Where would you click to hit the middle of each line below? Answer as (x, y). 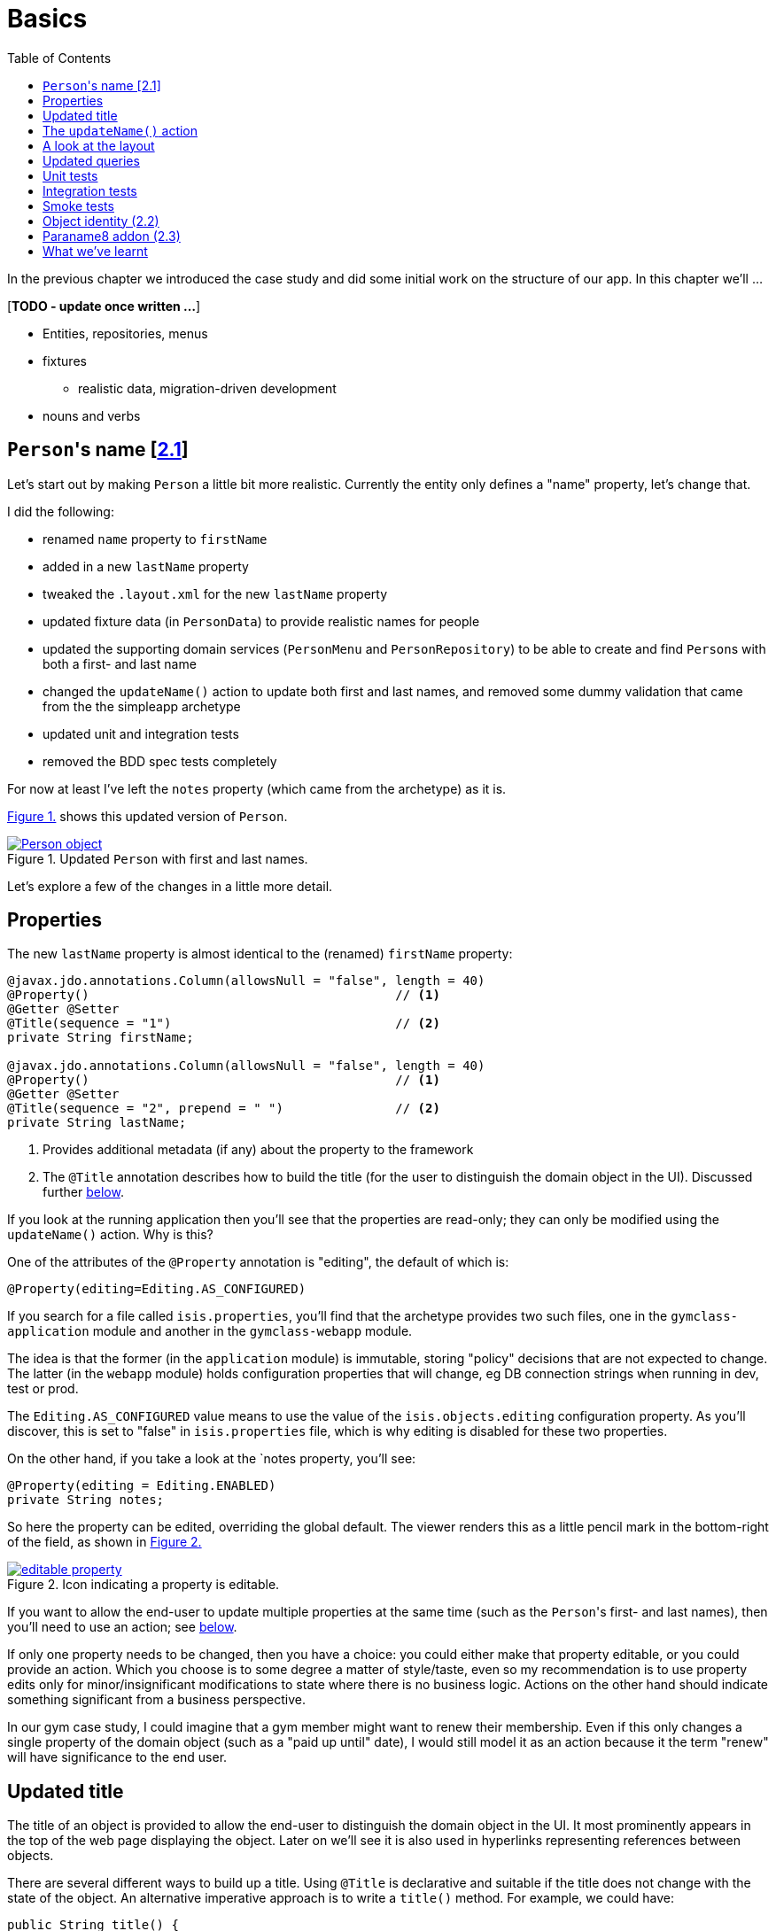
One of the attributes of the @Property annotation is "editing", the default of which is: (258, 1262)
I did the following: (61, 511)
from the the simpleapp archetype (142, 706)
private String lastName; (97, 1123)
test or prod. (43, 1389)
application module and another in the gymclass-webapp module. (210, 1331)
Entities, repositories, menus (125, 333)
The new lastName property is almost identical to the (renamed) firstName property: (260, 954)
